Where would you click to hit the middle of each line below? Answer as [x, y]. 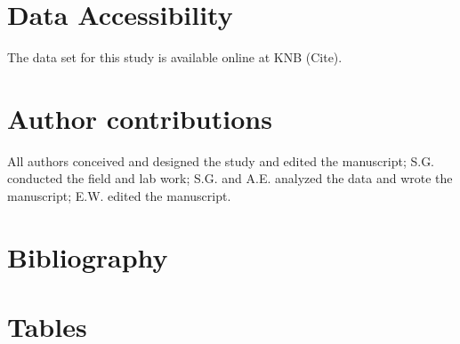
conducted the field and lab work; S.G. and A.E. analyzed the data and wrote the [230, 178]
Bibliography [88, 256]
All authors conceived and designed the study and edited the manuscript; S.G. [221, 160]
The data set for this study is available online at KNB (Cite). [175, 57]
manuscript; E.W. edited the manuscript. [119, 196]
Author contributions [140, 118]
